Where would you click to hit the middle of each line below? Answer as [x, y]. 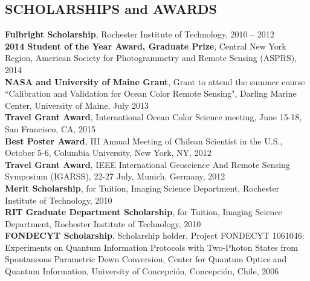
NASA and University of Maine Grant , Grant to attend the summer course [155, 81]
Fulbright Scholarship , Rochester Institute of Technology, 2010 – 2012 [140, 34]
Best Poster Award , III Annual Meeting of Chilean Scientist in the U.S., [144, 140]
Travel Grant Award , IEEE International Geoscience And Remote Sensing [147, 164]
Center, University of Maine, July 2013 [77, 105]
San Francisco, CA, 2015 [50, 128]
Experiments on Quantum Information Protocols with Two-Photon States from [151, 247]
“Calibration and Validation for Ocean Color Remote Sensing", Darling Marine [151, 93]
